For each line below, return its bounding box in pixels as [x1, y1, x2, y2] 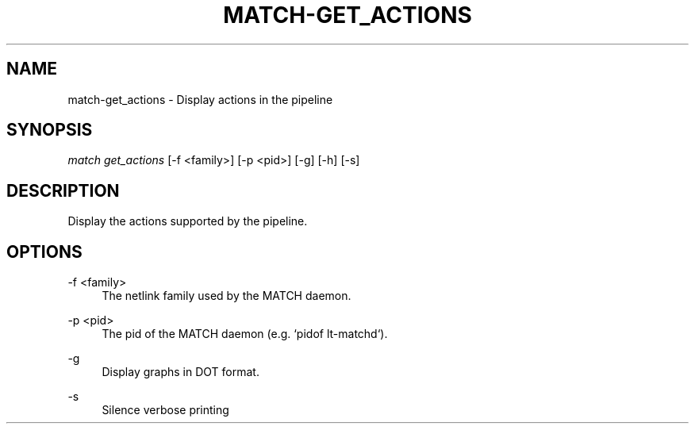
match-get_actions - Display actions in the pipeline [67, 92, 333, 106]
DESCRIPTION [6, 180, 120, 201]
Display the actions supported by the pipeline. [67, 214, 308, 228]
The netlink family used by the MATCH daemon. [102, 289, 351, 303]
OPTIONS [6, 241, 83, 262]
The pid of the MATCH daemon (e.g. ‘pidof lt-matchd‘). [102, 327, 388, 341]
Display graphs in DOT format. [102, 365, 259, 379]
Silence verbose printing [102, 403, 229, 417]
